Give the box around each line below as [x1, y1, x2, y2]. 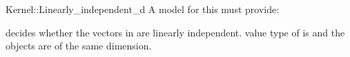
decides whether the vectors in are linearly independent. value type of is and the [6, 25, 345, 39]
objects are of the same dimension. [6, 38, 152, 53]
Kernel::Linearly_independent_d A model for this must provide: [6, 2, 280, 16]
